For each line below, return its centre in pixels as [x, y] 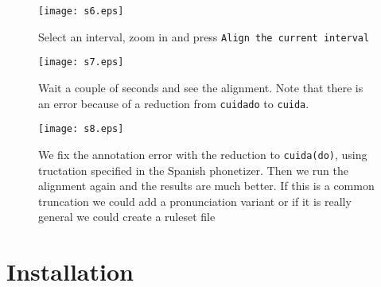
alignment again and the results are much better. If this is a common [206, 186]
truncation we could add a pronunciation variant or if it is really [195, 201]
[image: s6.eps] [81, 11]
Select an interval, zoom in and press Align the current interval [204, 36]
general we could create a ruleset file [127, 217]
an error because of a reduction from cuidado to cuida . [174, 103]
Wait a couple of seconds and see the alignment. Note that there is [201, 87]
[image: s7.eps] [81, 62]
